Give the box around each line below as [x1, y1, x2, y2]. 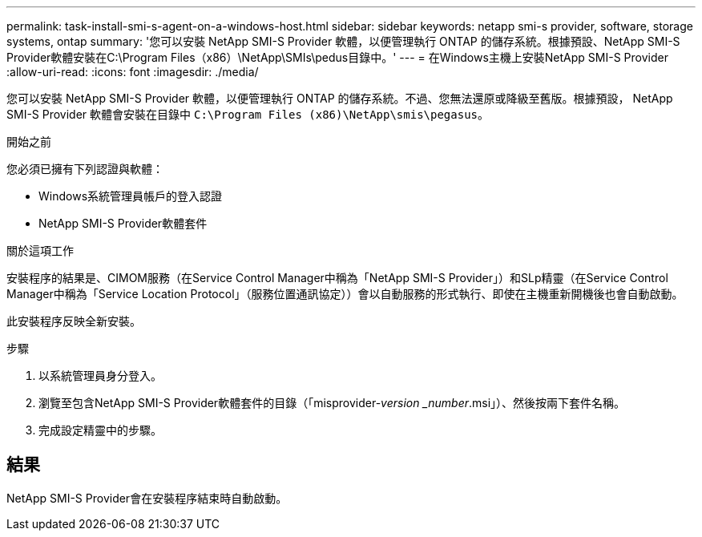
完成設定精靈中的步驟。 [38, 423, 162, 437]
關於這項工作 [6, 244, 74, 257]
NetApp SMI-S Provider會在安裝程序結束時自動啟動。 [6, 491, 288, 505]
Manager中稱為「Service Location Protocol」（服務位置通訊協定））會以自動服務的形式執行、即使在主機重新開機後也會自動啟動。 [6, 287, 684, 301]
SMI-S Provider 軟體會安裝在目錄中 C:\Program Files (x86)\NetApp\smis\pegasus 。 [6, 107, 490, 121]
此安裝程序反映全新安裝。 [6, 314, 141, 328]
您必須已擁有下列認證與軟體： [6, 162, 163, 176]
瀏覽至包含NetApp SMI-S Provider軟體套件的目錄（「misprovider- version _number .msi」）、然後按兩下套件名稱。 [38, 396, 626, 410]
